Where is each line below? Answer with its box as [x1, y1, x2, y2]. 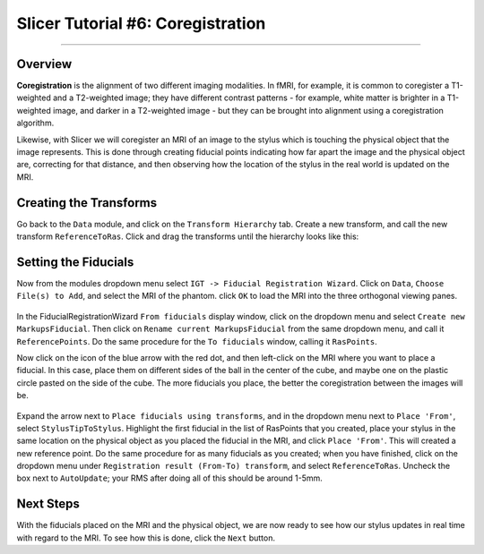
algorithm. [16, 117, 55, 129]
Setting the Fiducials [16, 254, 134, 269]
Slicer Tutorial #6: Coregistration [16, 13, 266, 33]
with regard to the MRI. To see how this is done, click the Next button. [16, 533, 275, 543]
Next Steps [16, 497, 80, 512]
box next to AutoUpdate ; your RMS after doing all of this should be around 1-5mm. [16, 473, 323, 483]
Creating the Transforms [16, 195, 158, 210]
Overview [16, 56, 73, 72]
